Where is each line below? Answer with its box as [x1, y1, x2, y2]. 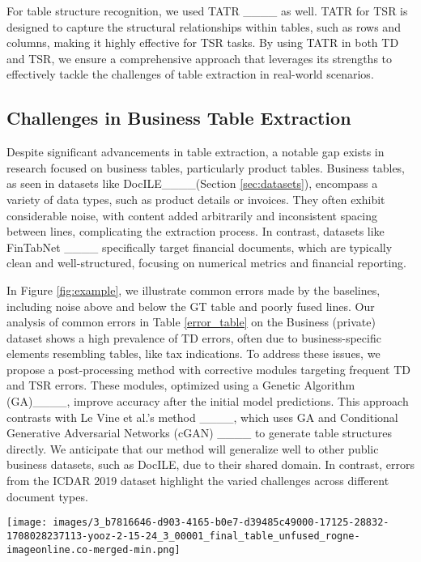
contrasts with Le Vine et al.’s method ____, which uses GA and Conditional [6, 408, 398, 425]
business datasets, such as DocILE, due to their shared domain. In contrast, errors [6, 456, 415, 473]
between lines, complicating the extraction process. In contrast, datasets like [6, 223, 385, 240]
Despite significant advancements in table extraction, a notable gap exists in [6, 143, 385, 160]
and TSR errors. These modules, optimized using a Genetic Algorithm [6, 377, 355, 394]
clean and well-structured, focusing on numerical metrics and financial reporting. [6, 254, 407, 271]
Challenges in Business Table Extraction [6, 105, 351, 130]
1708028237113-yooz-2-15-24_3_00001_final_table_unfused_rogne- [6, 530, 360, 542]
